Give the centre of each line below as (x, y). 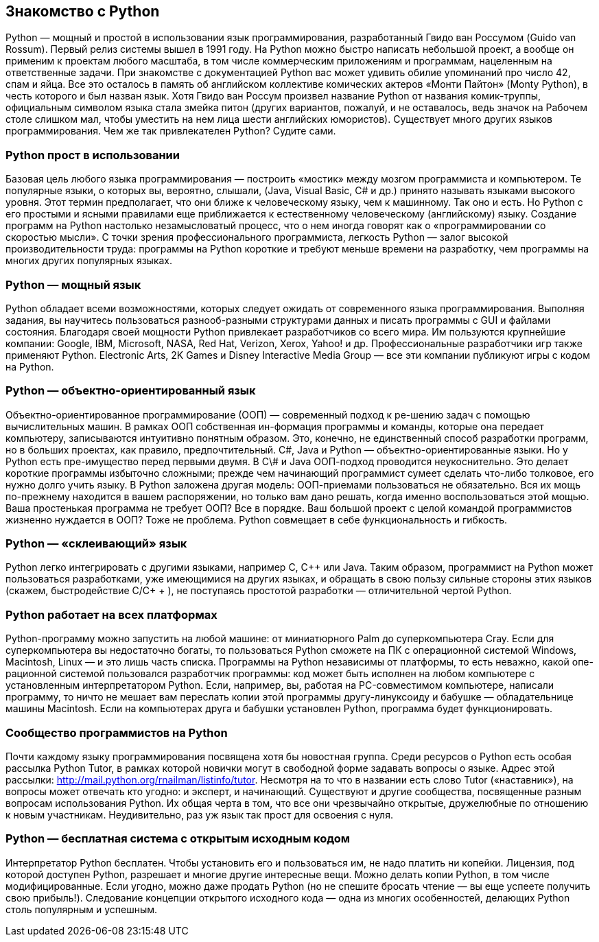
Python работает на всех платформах (111, 614)
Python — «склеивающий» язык (96, 544)
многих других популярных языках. (89, 261)
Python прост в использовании (93, 155)
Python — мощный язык (73, 284)
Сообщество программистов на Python (117, 732)
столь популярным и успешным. (82, 909)
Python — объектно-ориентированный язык (131, 391)
